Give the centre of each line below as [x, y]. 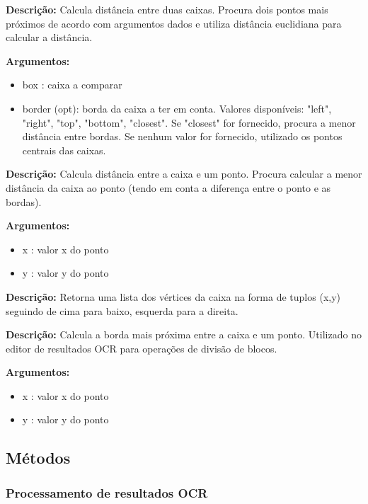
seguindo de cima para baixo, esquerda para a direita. [122, 310]
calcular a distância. [49, 37]
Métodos [38, 458]
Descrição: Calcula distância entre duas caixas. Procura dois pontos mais [167, 9]
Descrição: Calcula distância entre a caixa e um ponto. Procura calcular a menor [184, 174]
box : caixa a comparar [72, 85]
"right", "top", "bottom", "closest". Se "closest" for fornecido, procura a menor [189, 122]
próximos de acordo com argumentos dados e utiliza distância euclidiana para [174, 23]
